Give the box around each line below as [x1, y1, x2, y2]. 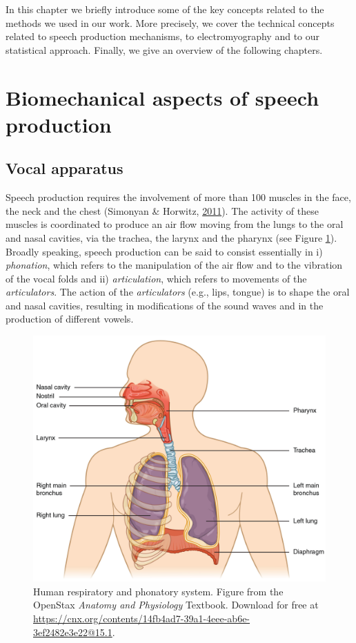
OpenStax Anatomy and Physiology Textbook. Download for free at [33, 597, 319, 612]
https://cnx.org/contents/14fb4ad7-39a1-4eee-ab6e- [33, 611, 250, 625]
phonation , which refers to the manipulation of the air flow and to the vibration [6, 258, 343, 272]
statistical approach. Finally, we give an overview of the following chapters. [6, 42, 323, 57]
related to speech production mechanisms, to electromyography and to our [6, 29, 320, 44]
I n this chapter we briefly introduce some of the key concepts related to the [6, 2, 324, 16]
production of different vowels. [6, 311, 134, 326]
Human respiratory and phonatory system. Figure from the [33, 584, 284, 598]
